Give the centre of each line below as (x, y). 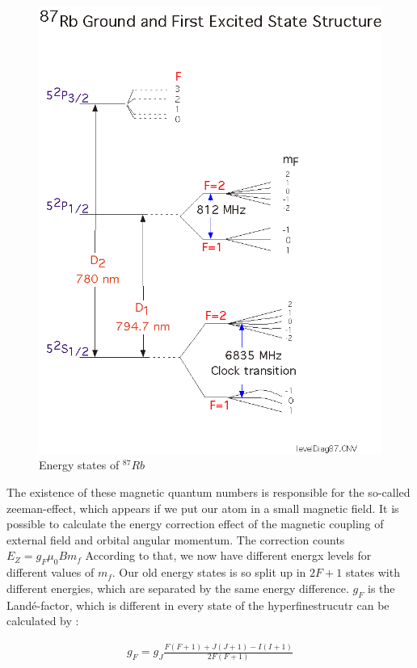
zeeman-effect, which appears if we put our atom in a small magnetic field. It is (203, 508)
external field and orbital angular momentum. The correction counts (176, 539)
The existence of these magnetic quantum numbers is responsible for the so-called (208, 492)
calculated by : (43, 621)
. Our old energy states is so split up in (209, 572)
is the (381, 588)
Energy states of (79, 465)
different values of (51, 572)
